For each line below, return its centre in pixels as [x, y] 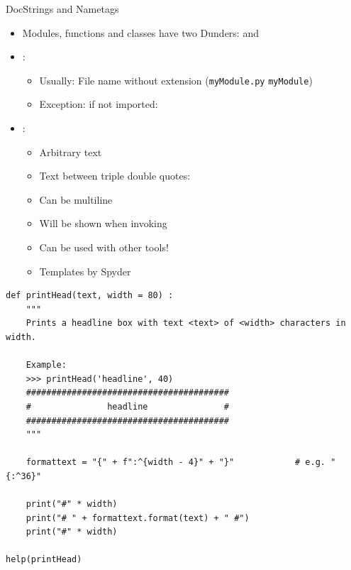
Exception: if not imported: [99, 104]
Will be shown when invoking [103, 223]
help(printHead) [44, 560]
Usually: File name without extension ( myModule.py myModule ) [176, 80]
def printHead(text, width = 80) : [90, 296]
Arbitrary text [71, 152]
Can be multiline [76, 199]
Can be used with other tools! [104, 247]
